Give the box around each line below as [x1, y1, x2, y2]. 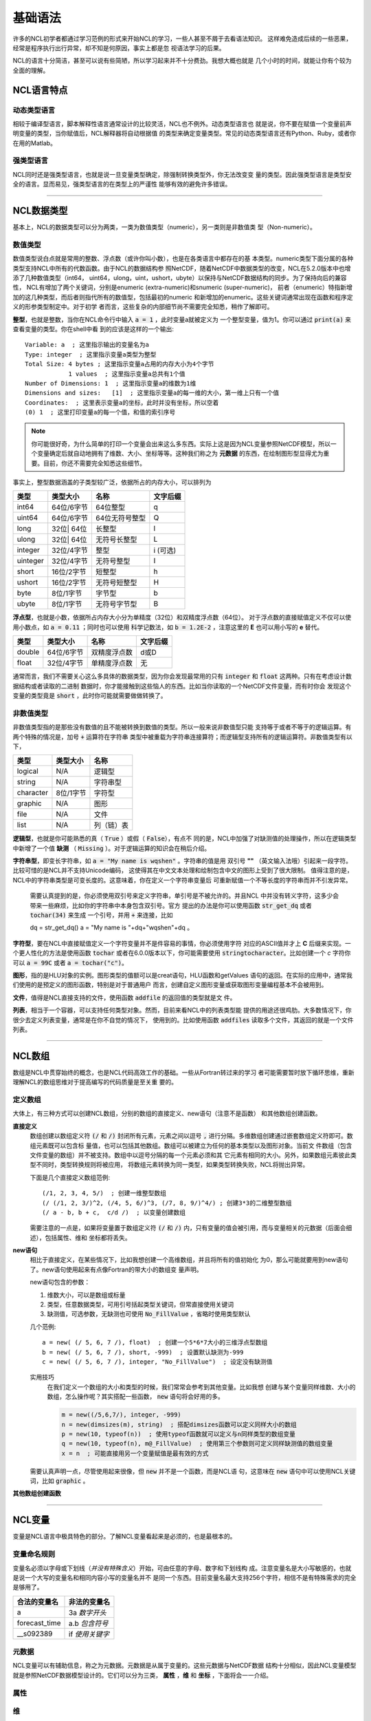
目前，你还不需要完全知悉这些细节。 [43, 458, 146, 467]
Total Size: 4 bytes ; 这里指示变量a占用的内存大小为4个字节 [25, 360, 214, 368]
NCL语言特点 [12, 84, 68, 96]
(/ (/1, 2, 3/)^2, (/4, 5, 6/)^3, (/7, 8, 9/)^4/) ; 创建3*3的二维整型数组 [42, 1199, 292, 1207]
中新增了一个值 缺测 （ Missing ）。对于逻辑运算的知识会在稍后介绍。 [12, 844, 211, 852]
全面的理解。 [12, 66, 49, 74]
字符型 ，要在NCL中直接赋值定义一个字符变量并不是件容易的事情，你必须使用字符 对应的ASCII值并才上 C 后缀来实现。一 [12, 939, 352, 947]
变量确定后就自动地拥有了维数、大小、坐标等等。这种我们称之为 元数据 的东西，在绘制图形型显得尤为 [36, 450, 324, 458]
